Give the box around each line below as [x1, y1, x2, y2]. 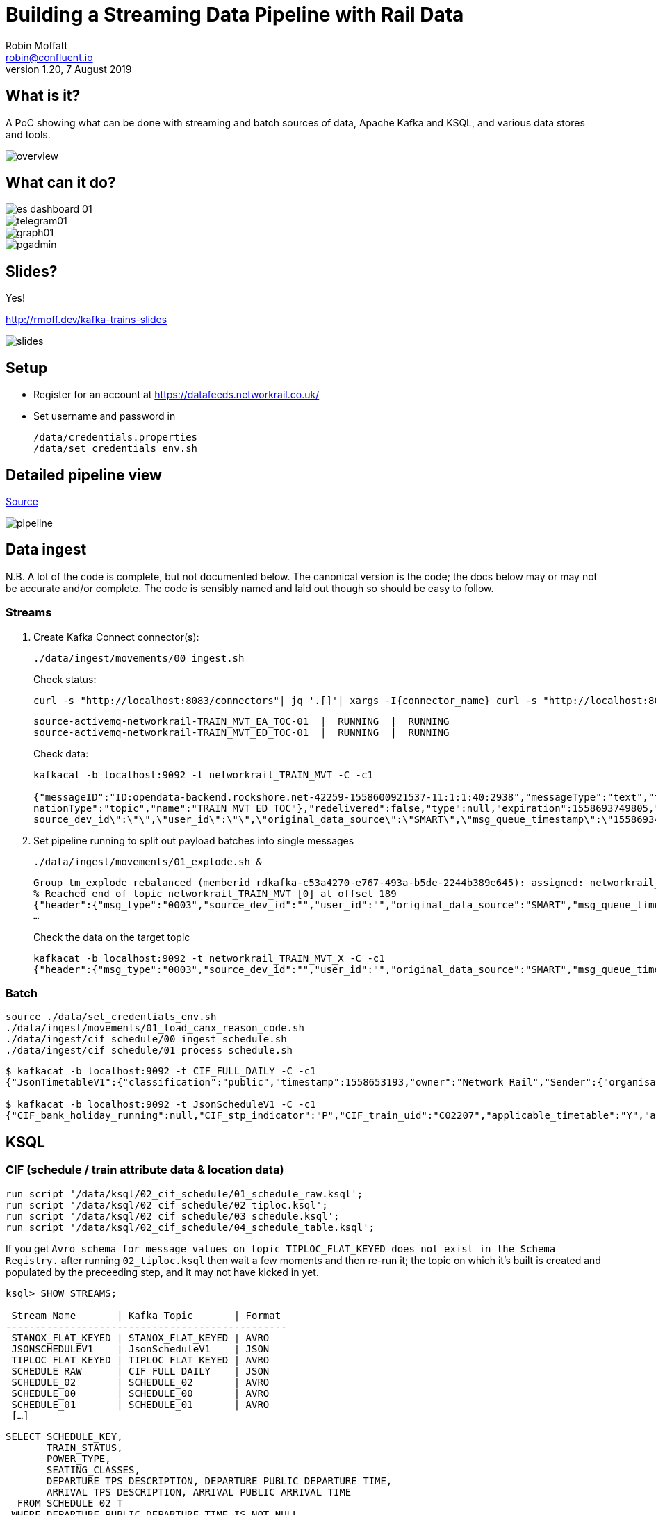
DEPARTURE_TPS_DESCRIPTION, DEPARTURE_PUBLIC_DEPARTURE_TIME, [47, 1475, 393, 1487]
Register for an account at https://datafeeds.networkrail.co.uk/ [33, 388, 320, 401]
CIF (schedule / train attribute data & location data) [6, 1163, 284, 1177]
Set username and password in [33, 410, 176, 423]
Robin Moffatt [6, 39, 68, 51]
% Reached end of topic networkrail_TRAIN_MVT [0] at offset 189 [33, 887, 397, 899]
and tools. [6, 128, 51, 140]
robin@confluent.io [6, 51, 93, 63]
